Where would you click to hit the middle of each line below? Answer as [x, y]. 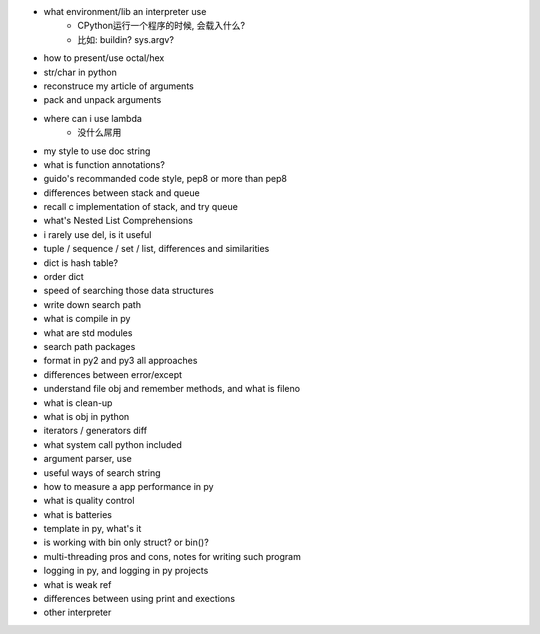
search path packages [89, 346]
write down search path [92, 304]
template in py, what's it [92, 529]
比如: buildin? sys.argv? [126, 39]
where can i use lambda [92, 118]
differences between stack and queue [121, 192]
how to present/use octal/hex [104, 58]
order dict [63, 277]
